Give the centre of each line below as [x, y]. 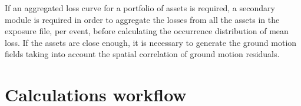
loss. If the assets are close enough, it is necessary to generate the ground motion [151, 42]
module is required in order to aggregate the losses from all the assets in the [142, 19]
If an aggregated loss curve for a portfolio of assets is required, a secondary [140, 8]
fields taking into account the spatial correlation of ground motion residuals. [142, 54]
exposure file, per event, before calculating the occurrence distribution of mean [147, 31]
